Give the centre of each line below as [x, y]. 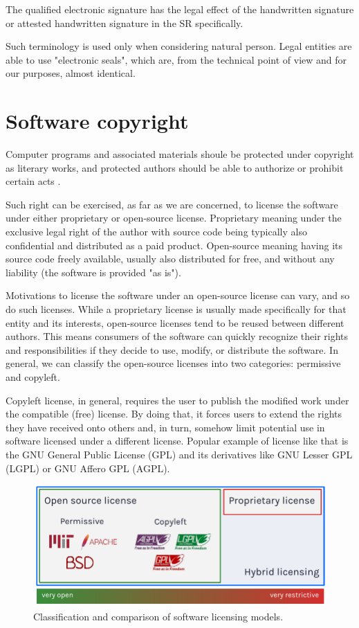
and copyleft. [33, 377]
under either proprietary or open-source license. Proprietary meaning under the [174, 218]
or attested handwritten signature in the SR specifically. [125, 23]
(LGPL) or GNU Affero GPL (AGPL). [88, 468]
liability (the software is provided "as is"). [93, 272]
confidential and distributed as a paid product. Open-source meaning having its [174, 245]
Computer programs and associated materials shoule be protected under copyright [180, 154]
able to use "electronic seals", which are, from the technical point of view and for [176, 59]
